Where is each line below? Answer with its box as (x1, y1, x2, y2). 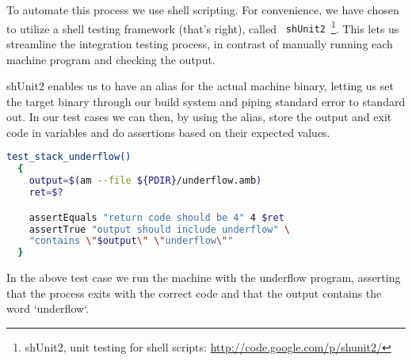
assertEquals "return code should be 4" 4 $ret (29, 211, 284, 223)
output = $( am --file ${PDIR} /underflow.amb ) (29, 175, 262, 187)
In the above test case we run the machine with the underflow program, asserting (6, 269, 401, 286)
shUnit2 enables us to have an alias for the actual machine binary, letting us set (6, 78, 394, 94)
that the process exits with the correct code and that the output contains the (6, 284, 382, 301)
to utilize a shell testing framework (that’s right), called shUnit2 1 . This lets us (6, 17, 399, 36)
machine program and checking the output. (6, 51, 216, 67)
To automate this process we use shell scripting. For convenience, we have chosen (6, 2, 399, 17)
